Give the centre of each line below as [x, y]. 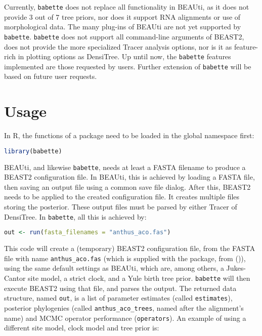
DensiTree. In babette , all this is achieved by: [75, 216]
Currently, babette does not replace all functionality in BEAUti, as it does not [127, 7]
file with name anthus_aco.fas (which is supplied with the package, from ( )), [125, 258]
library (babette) [33, 151]
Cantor [15, 278]
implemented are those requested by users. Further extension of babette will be [128, 66]
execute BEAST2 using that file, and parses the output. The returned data [120, 288]
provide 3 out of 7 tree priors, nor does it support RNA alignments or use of [122, 16]
